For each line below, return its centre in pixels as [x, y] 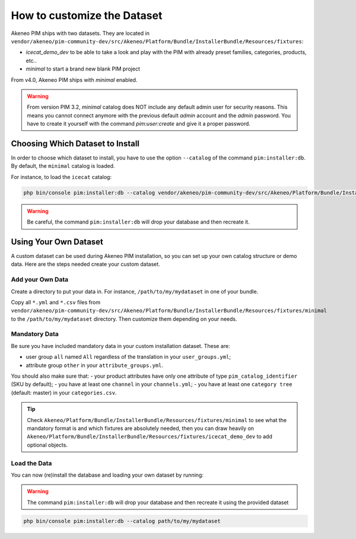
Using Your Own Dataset [57, 242]
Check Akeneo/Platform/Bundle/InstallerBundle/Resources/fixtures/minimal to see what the [157, 420]
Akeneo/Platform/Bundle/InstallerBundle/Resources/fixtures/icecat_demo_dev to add [150, 436]
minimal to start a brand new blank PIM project [83, 69]
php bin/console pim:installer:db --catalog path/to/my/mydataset [122, 521]
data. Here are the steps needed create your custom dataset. [85, 264]
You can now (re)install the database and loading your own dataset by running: [107, 475]
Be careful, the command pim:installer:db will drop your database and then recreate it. [138, 222]
